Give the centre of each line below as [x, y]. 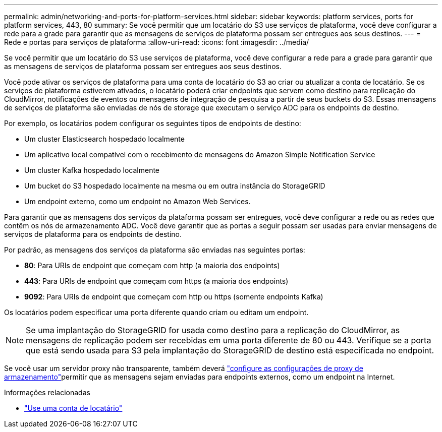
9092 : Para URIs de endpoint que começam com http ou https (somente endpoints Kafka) [174, 297]
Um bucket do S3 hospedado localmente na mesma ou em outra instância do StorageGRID [175, 186]
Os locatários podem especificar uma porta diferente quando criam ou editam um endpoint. [156, 312]
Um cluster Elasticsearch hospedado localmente [104, 139]
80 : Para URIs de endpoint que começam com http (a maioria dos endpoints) [152, 265]
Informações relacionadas [47, 392]
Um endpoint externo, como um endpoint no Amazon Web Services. [137, 201]
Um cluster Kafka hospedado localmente [92, 170]
